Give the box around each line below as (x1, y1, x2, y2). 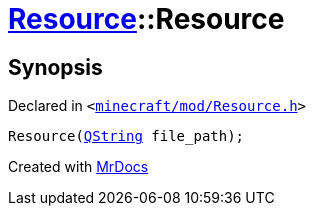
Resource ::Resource (8, 2, 285, 36)
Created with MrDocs (8, 158, 149, 176)
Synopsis (8, 54, 103, 80)
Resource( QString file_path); (8, 128, 245, 145)
